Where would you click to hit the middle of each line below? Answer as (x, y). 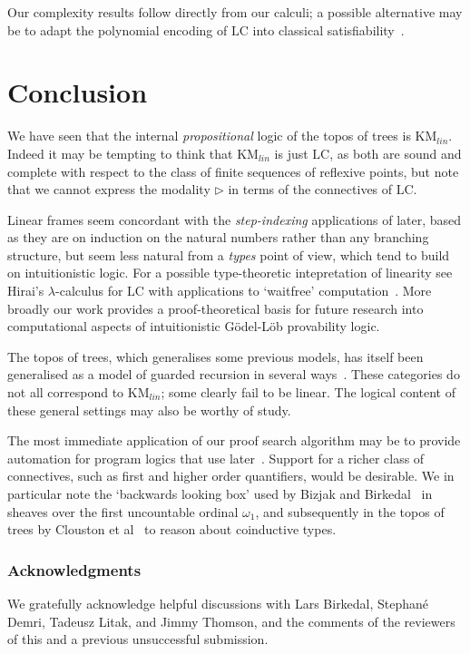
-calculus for (89, 291)
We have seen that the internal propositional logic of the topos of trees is (209, 136)
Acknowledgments (74, 569)
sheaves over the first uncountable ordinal (123, 511)
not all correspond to (66, 392)
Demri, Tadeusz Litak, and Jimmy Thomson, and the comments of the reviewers (231, 621)
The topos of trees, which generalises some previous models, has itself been (215, 356)
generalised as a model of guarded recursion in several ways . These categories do (234, 374)
